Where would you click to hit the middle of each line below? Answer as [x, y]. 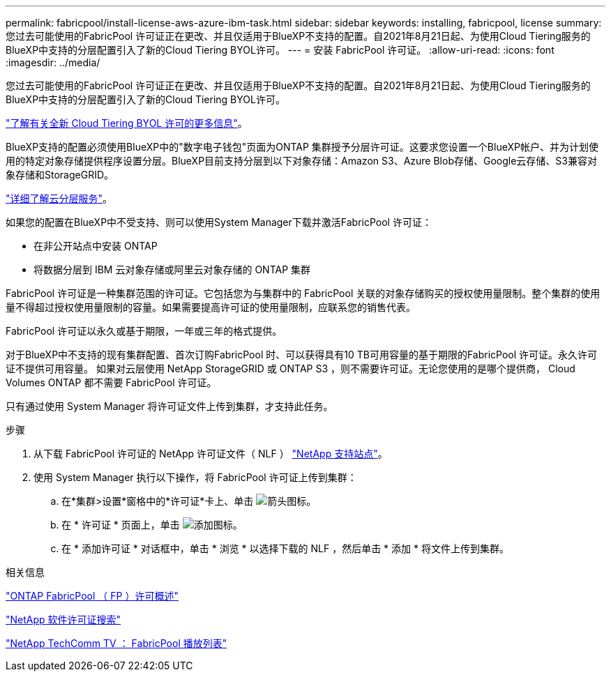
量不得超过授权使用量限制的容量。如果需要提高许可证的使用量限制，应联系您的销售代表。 [211, 307]
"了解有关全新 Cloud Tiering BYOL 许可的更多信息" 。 [127, 123]
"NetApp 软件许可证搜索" [63, 619]
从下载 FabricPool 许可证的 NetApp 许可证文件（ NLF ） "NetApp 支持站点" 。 [211, 454]
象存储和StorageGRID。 [60, 175]
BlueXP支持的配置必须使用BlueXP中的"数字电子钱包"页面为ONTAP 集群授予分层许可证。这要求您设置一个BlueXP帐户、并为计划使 [302, 147]
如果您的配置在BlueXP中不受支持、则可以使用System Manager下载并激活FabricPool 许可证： [219, 222]
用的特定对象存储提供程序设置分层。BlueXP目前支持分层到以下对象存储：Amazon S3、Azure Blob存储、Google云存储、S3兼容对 [301, 161]
